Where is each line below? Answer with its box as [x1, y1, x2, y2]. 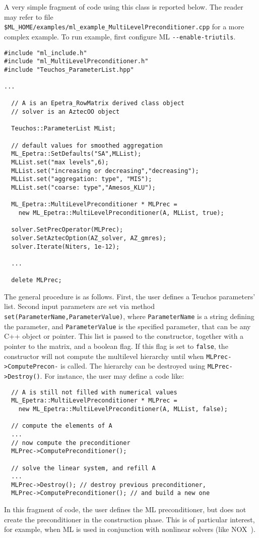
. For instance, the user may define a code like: [40, 370, 184, 381]
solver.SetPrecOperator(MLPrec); [11, 226, 123, 234]
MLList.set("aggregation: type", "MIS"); [11, 175, 152, 183]
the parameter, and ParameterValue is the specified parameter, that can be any [4, 321, 251, 331]
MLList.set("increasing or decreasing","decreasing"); [11, 167, 199, 174]
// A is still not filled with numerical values [11, 388, 177, 396]
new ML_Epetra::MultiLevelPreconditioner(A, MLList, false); [18, 405, 228, 413]
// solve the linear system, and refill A [11, 464, 156, 472]
